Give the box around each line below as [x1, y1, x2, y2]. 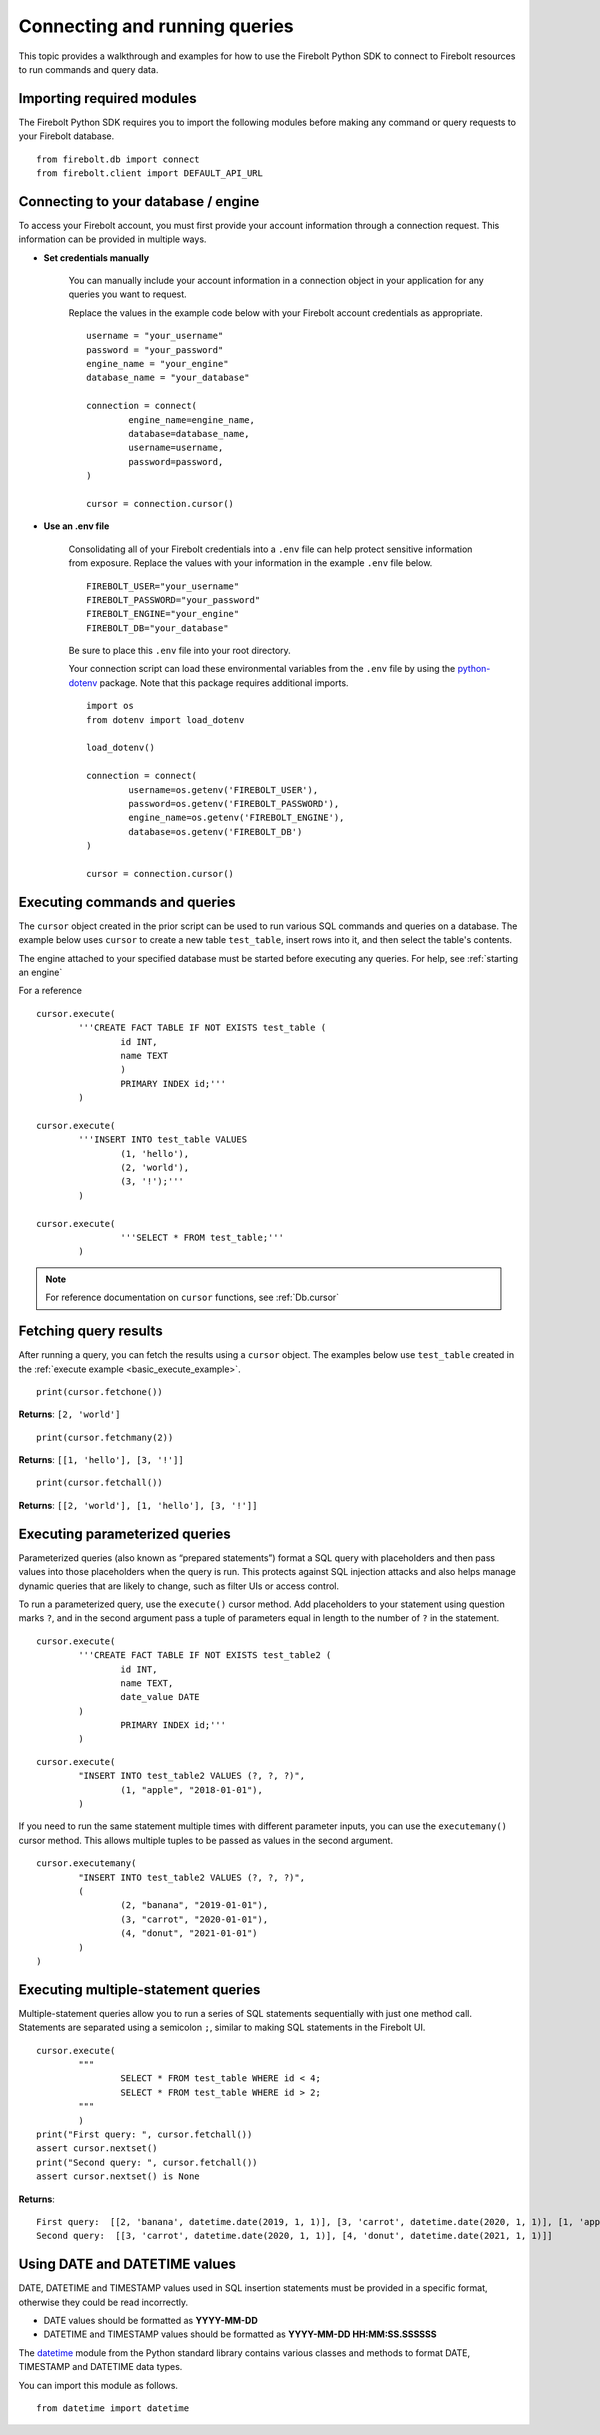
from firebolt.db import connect [36, 153, 200, 165]
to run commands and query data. [18, 63, 159, 75]
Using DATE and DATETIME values [18, 2256, 237, 2273]
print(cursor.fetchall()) [36, 1477, 164, 1489]
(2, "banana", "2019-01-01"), [120, 1900, 269, 1911]
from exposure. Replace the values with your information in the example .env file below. [68, 557, 433, 569]
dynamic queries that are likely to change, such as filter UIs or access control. [18, 1580, 340, 1592]
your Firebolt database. [18, 130, 115, 142]
